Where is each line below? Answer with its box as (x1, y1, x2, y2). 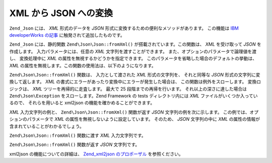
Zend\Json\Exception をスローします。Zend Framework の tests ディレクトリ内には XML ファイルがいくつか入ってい (9, 93, 258, 99)
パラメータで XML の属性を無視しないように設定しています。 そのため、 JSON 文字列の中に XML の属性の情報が (27, 116, 260, 122)
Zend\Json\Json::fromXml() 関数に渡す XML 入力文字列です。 (9, 132, 146, 138)
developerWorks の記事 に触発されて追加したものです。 (9, 32, 125, 38)
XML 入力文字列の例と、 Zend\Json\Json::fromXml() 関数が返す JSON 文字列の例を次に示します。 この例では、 (9, 109, 250, 115)
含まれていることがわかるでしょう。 (9, 123, 84, 129)
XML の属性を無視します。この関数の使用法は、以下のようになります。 (9, 62, 156, 68)
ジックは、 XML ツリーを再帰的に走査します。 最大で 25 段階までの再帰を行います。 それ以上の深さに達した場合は (9, 86, 247, 92)
